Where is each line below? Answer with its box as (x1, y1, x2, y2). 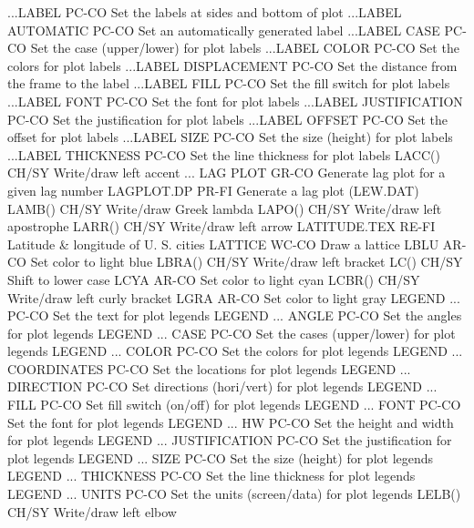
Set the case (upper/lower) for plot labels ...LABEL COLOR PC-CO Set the (30, 38, 459, 57)
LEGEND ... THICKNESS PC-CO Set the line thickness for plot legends (7, 466, 416, 485)
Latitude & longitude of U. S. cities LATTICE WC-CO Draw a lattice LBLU (7, 234, 439, 253)
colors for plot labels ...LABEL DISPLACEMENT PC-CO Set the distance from (7, 56, 458, 75)
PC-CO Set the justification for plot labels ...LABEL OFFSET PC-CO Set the (7, 109, 448, 128)
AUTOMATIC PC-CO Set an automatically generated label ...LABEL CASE (7, 20, 440, 39)
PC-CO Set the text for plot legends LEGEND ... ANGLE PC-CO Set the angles (7, 306, 462, 325)
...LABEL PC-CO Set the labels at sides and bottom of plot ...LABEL (7, 3, 402, 21)
